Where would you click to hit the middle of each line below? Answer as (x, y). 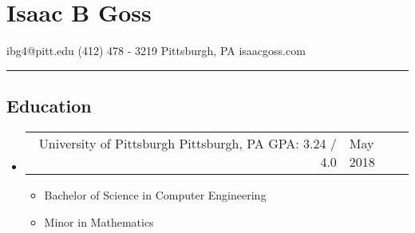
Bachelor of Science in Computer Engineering (155, 194)
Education (49, 106)
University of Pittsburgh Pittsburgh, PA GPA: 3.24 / (188, 143)
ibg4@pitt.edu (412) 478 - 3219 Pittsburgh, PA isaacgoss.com (156, 51)
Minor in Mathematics (99, 221)
